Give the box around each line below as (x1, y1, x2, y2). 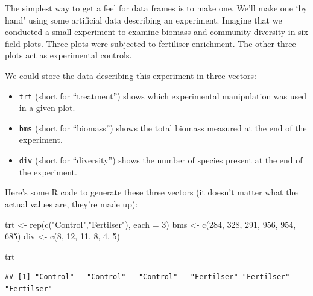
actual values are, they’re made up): (5, 197, 138, 210)
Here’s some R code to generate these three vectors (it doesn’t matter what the (5, 186, 298, 198)
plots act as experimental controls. (5, 49, 132, 61)
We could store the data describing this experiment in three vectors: (5, 69, 256, 81)
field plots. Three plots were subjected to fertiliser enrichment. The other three (5, 37, 296, 49)
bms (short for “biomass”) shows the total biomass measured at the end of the (19, 121, 307, 134)
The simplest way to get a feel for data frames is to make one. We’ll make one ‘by (5, 2, 308, 14)
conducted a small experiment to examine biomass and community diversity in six (5, 25, 308, 38)
